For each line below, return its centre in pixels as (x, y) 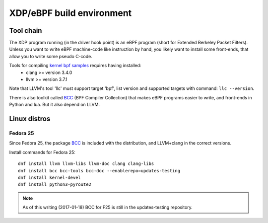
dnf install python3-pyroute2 (55, 185)
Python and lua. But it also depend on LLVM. (55, 105)
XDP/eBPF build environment (70, 13)
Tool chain (26, 31)
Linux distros (30, 119)
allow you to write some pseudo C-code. (51, 56)
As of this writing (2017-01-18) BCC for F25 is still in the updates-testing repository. (108, 207)
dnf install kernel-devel (50, 177)
